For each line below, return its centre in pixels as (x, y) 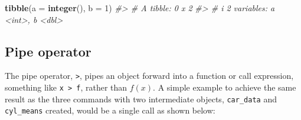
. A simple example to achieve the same (225, 87)
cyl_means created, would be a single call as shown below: (110, 110)
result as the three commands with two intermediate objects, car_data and (141, 99)
